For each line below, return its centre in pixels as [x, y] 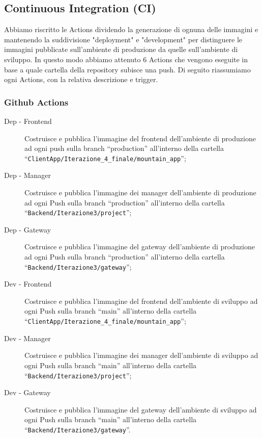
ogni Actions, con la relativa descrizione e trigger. [81, 79]
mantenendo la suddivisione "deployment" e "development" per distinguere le [123, 39]
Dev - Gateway [27, 392]
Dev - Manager [27, 338]
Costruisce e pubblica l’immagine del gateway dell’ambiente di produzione [140, 247]
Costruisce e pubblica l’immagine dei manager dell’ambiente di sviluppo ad [141, 355]
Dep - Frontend [28, 121]
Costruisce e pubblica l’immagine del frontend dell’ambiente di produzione [140, 138]
